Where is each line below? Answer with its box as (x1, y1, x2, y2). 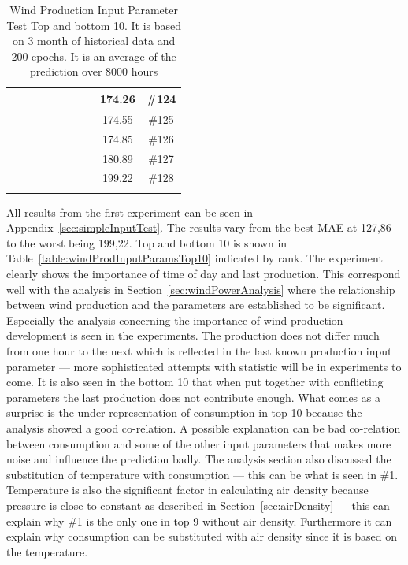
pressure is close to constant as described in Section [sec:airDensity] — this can (6, 496, 390, 513)
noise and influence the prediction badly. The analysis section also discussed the (6, 451, 391, 467)
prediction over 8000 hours (29, 63, 158, 80)
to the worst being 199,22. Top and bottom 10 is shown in (6, 234, 287, 251)
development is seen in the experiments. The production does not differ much (6, 327, 380, 344)
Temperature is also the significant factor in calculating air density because (6, 481, 369, 498)
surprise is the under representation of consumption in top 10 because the (6, 404, 362, 421)
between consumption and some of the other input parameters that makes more (6, 435, 391, 452)
